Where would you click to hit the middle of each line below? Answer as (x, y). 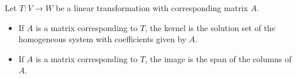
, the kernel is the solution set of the (210, 27)
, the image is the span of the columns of (218, 58)
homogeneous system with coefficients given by (102, 39)
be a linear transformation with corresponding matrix (152, 8)
